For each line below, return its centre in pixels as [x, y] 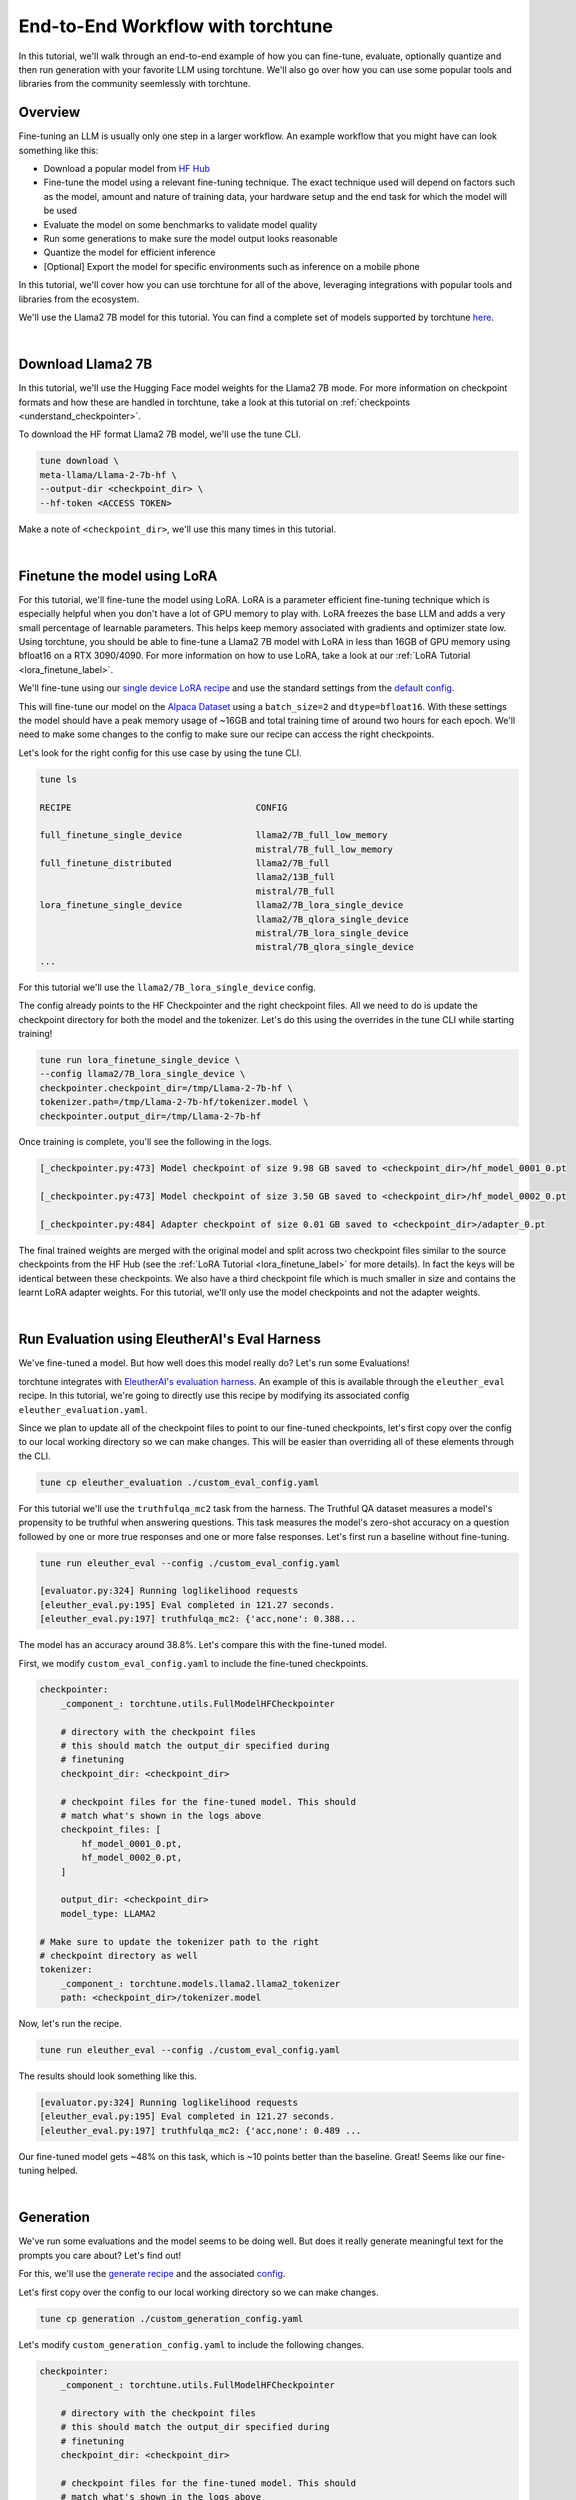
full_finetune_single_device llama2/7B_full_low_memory [213, 835]
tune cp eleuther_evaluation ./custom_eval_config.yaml [179, 1482]
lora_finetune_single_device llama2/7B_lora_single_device [221, 905]
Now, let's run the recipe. [70, 2024]
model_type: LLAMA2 [108, 1913]
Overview [49, 112]
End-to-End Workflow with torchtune [176, 26]
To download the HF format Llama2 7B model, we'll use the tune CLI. [160, 434]
